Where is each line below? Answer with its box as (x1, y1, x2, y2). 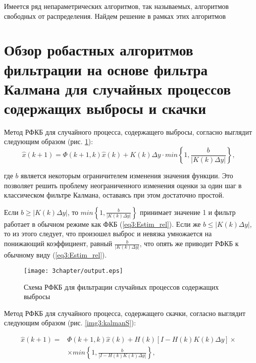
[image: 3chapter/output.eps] (24, 267, 123, 274)
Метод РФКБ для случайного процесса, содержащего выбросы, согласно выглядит (4, 126, 252, 137)
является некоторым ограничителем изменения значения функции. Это (20, 170, 233, 181)
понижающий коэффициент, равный (4, 238, 112, 249)
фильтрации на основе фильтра (4, 59, 208, 79)
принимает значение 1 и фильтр (140, 207, 236, 217)
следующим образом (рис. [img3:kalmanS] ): (4, 317, 136, 328)
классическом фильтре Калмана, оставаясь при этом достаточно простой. (4, 190, 224, 200)
